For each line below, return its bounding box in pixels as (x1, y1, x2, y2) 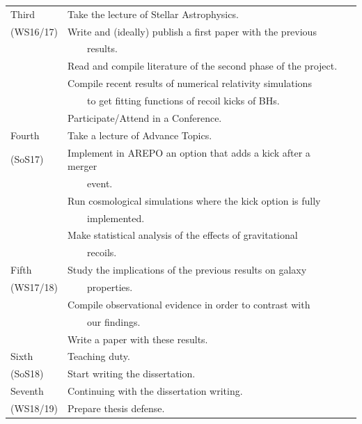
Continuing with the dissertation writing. (68, 384, 243, 398)
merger (68, 159, 97, 173)
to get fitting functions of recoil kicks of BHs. (87, 93, 280, 107)
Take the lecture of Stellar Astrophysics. (68, 6, 239, 21)
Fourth (10, 127, 40, 142)
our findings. (87, 314, 141, 329)
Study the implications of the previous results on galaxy (68, 262, 307, 277)
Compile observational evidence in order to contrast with (68, 297, 310, 311)
